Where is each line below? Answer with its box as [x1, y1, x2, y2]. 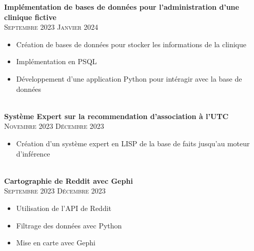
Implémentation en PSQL [16, 56, 97, 67]
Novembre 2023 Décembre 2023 [4, 121, 104, 131]
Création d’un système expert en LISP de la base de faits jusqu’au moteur [16, 138, 250, 148]
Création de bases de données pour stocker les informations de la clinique [16, 38, 247, 49]
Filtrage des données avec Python [16, 220, 122, 230]
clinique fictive [4, 11, 56, 22]
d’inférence [16, 148, 50, 159]
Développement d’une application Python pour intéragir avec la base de [16, 73, 242, 84]
